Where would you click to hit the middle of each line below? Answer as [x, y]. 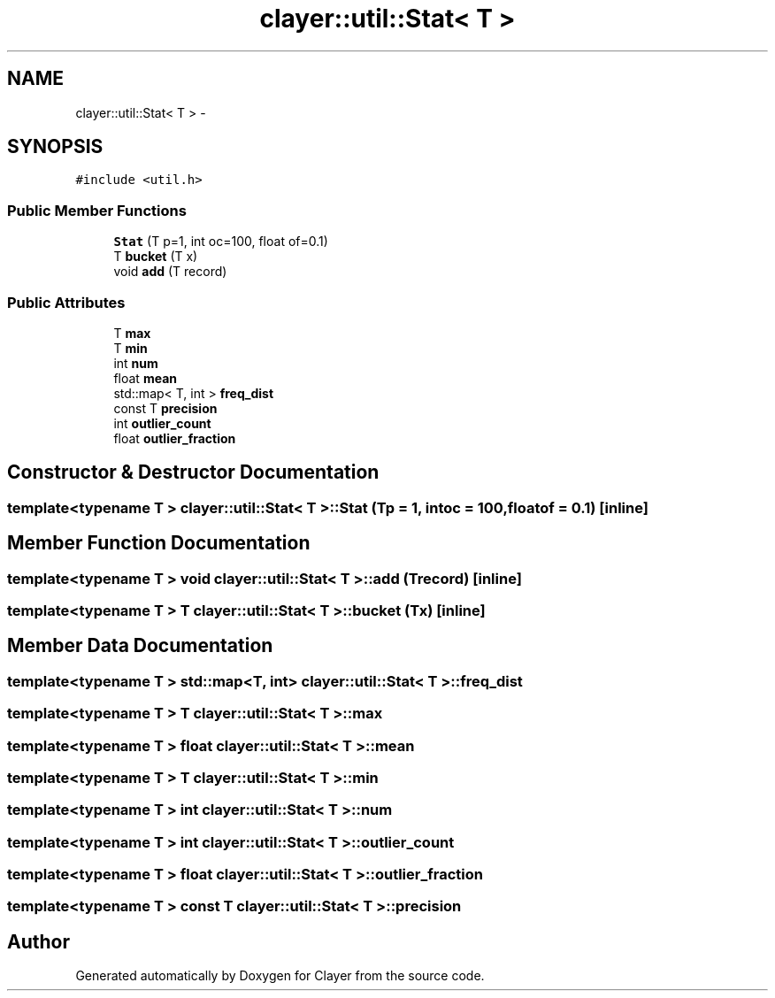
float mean [145, 378]
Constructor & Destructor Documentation [193, 472]
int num [136, 363]
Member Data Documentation [140, 646]
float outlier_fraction [175, 438]
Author [38, 941]
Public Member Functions [97, 210]
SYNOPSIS [55, 147]
